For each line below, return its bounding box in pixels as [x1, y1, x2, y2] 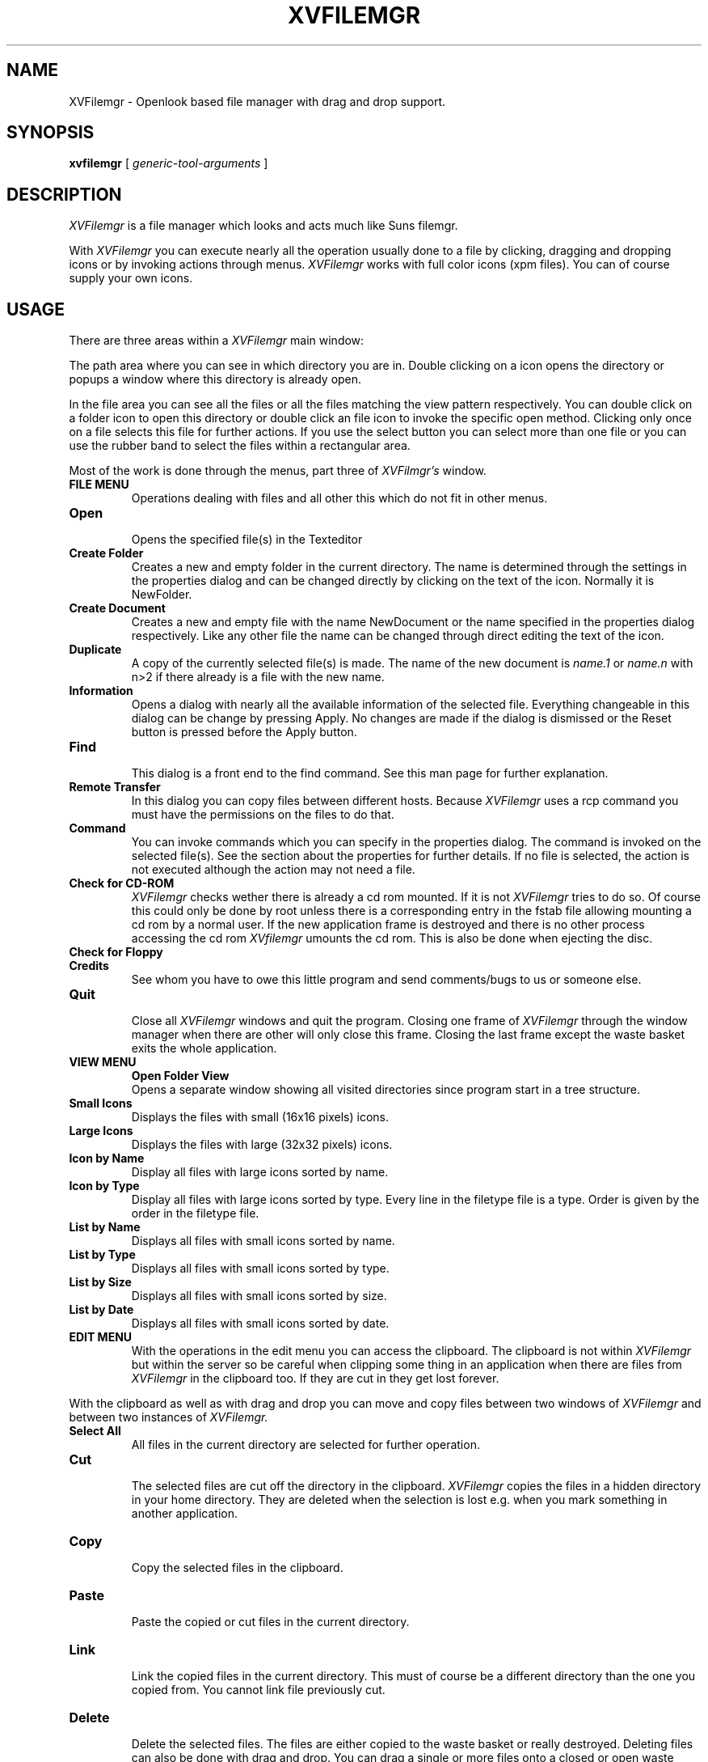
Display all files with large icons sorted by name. [131, 1165, 389, 1180]
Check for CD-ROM [69, 876, 175, 891]
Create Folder [69, 546, 144, 561]
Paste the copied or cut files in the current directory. [131, 1615, 410, 1629]
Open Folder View [131, 1069, 230, 1083]
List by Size [69, 1275, 132, 1290]
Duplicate [69, 642, 122, 657]
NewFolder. [131, 587, 192, 602]
